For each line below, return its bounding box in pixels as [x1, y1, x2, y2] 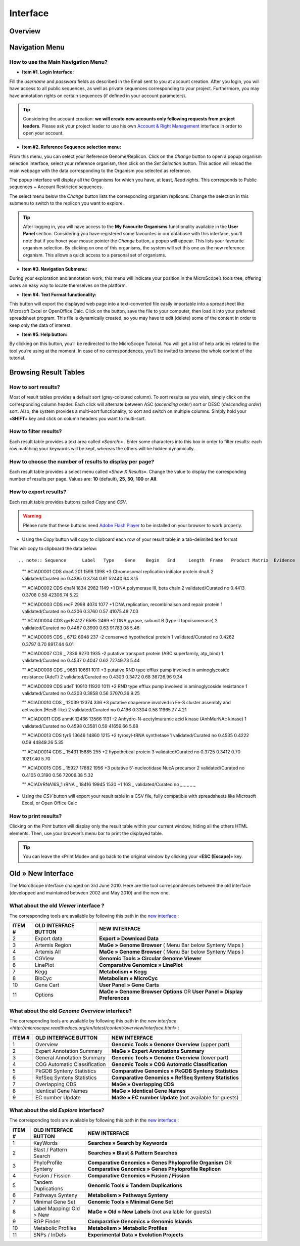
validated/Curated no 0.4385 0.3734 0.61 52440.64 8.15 [22, 576, 138, 582]
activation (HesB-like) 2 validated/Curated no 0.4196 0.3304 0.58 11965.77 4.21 [22, 706, 187, 713]
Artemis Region [34, 941, 72, 949]
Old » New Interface [9, 869, 74, 878]
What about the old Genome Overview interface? [9, 1007, 132, 1014]
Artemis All [34, 949, 61, 956]
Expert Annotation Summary [35, 1047, 103, 1054]
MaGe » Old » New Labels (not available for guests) [87, 1208, 212, 1215]
